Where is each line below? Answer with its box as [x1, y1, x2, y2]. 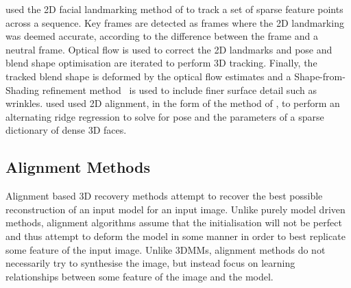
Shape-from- [294, 69, 346, 83]
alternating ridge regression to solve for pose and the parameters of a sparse [5, 109, 324, 123]
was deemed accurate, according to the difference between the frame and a [5, 29, 318, 43]
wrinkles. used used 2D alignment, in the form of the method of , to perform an [5, 96, 340, 110]
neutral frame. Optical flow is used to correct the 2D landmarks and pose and [5, 42, 332, 56]
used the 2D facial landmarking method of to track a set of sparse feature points [5, 2, 343, 16]
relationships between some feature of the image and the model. [5, 269, 274, 283]
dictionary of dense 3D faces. [5, 123, 127, 137]
